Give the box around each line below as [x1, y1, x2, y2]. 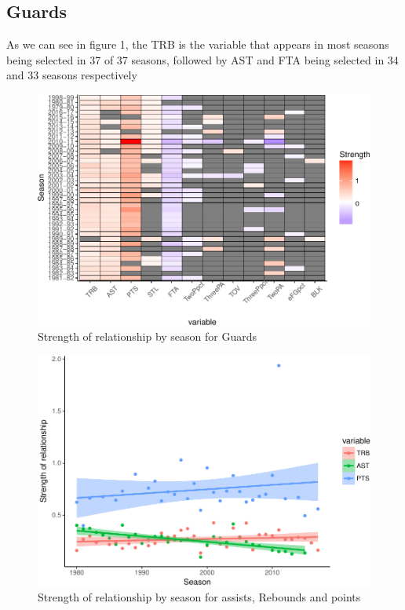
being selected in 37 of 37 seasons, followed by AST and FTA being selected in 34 [6, 51, 399, 68]
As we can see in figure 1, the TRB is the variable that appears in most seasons [6, 36, 389, 53]
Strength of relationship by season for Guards [38, 328, 257, 345]
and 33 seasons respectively [6, 67, 137, 83]
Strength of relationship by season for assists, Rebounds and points [38, 588, 361, 605]
